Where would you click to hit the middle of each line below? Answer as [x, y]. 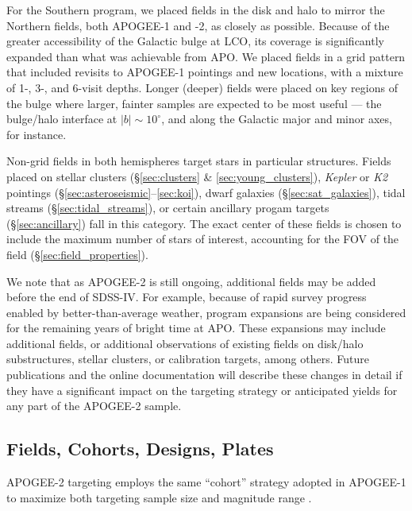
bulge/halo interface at [62, 119]
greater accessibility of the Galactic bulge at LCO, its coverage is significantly [195, 41]
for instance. [37, 134]
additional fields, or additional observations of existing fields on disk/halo [185, 343]
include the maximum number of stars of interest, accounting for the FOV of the [203, 239]
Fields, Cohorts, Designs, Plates [140, 449]
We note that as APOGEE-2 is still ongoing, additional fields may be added [191, 281]
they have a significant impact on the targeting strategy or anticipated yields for [202, 390]
